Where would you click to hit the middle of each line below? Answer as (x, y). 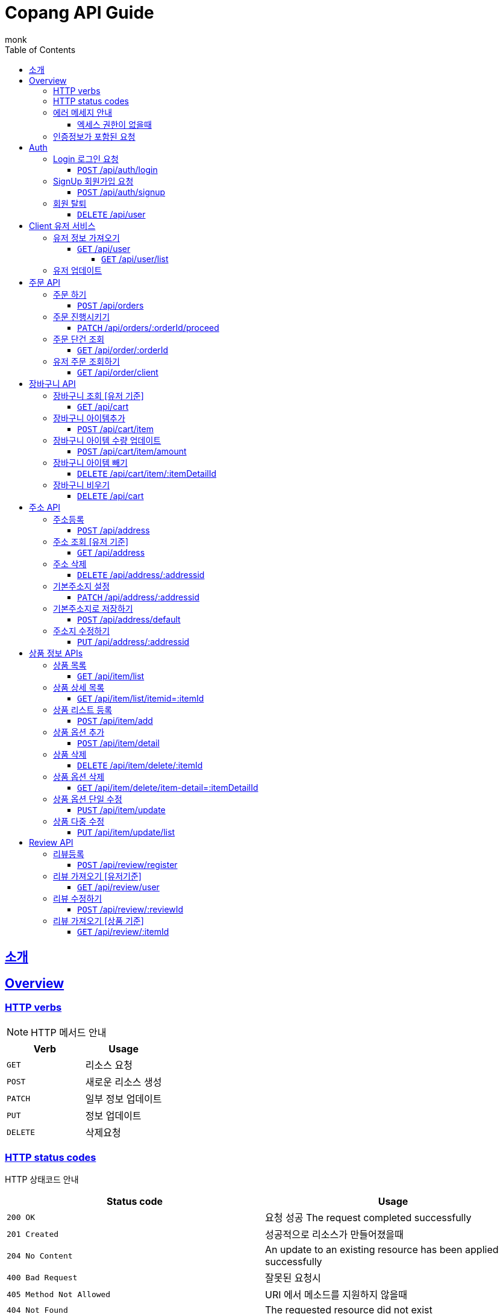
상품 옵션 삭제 (79, 776)
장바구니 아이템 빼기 (90, 462)
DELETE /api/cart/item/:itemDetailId (147, 473)
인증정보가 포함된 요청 (94, 136)
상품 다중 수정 (79, 821)
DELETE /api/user (111, 214)
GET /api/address (111, 552)
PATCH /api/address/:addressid (139, 597)
